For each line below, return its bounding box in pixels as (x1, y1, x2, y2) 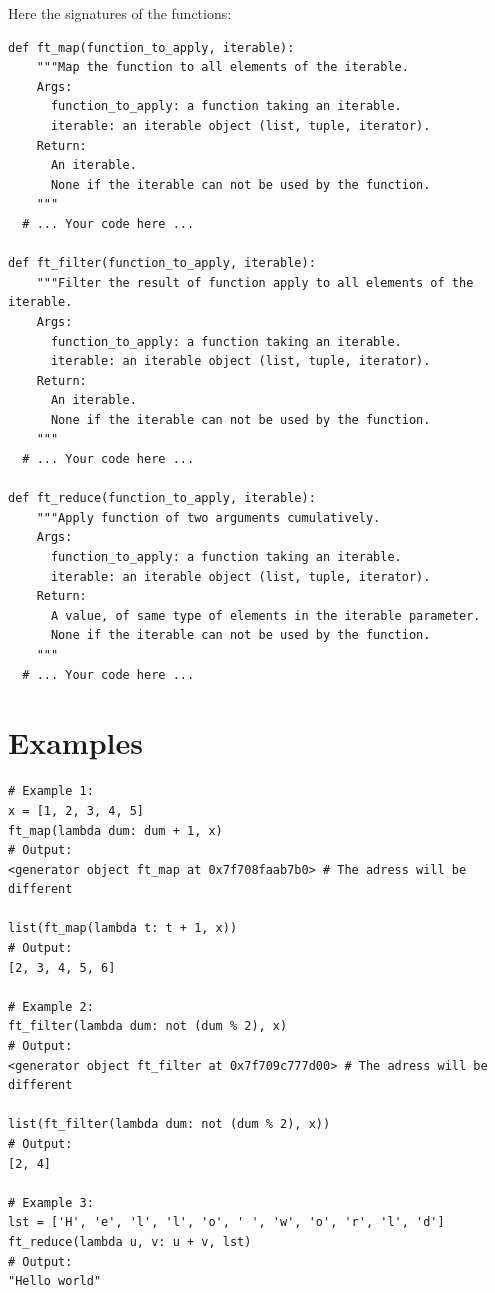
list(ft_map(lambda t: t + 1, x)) (8, 921, 238, 936)
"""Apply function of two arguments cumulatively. (36, 510, 381, 525)
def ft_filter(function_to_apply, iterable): (8, 256, 316, 271)
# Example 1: (8, 784, 94, 799)
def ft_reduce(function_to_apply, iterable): (8, 491, 316, 506)
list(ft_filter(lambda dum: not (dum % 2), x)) (8, 1117, 331, 1132)
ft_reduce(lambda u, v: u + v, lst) (8, 1234, 252, 1249)
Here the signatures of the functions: (8, 3, 232, 23)
